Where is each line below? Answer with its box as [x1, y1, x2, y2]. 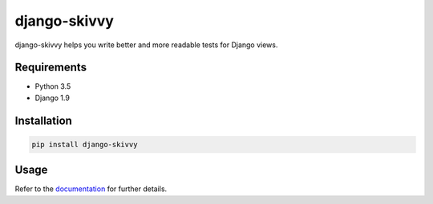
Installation [14, 114, 72, 127]
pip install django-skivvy [31, 140, 138, 149]
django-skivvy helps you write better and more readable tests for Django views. [14, 40, 278, 50]
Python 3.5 [34, 82, 71, 91]
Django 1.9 [34, 93, 70, 102]
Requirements [14, 61, 87, 74]
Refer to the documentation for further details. [14, 184, 168, 194]
